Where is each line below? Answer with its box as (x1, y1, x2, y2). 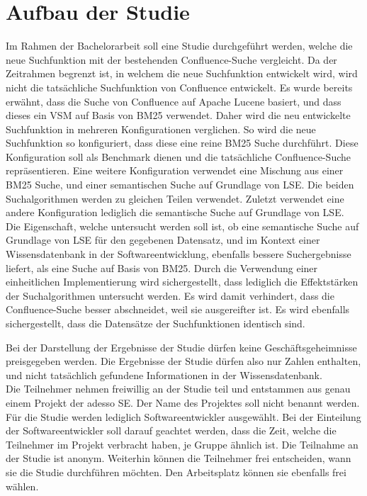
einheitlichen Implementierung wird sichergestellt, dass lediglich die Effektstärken (6, 274, 358, 289)
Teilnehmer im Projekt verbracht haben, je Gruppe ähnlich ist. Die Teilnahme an (6, 436, 358, 451)
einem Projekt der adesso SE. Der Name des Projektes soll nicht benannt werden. (6, 395, 360, 410)
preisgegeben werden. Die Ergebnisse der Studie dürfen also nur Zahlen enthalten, (6, 354, 361, 368)
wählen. (6, 478, 39, 493)
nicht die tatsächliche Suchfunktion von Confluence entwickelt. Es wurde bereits (6, 79, 353, 94)
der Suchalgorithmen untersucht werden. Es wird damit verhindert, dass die (6, 288, 334, 303)
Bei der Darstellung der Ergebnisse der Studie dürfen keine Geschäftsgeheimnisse (6, 339, 357, 354)
